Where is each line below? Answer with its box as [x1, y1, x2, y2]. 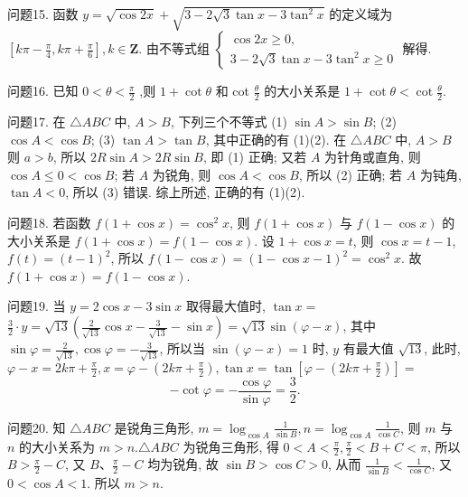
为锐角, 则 [152, 164, 211, 183]
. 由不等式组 [138, 39, 210, 58]
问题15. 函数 [7, 5, 79, 23]
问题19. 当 [7, 296, 66, 315]
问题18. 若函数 [7, 213, 91, 232]
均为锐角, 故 [147, 455, 219, 474]
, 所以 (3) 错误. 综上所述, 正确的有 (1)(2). [65, 183, 305, 202]
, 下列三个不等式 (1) [170, 112, 288, 131]
